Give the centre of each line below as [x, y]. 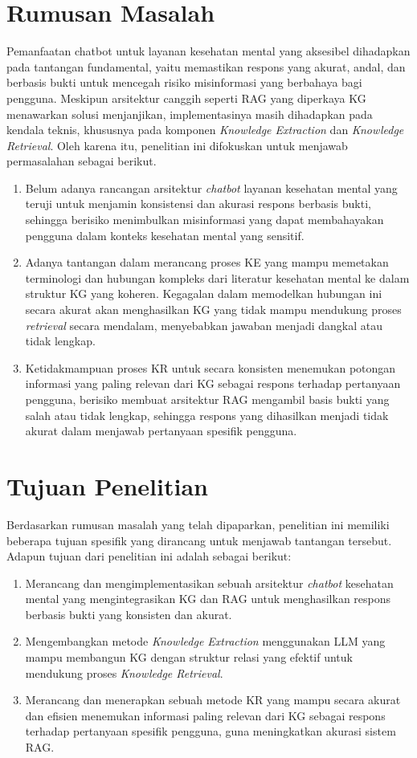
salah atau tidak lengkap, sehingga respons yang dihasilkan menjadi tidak [207, 415]
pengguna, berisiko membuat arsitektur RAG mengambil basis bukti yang [207, 399]
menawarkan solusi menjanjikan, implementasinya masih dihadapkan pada [190, 114]
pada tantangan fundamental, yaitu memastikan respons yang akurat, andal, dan [206, 66]
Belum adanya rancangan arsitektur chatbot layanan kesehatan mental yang [211, 187]
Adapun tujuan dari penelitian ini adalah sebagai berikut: [149, 556]
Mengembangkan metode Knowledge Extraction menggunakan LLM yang [205, 641]
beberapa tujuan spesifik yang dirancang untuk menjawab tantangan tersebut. [199, 540]
